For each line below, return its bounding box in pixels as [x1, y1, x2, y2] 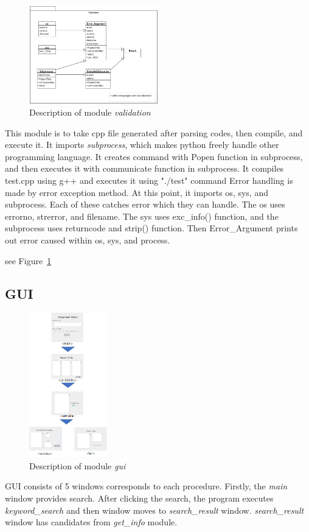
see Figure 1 [5, 254, 52, 267]
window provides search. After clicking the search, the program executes [5, 492, 274, 505]
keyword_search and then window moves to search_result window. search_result [5, 503, 304, 516]
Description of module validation [29, 106, 151, 119]
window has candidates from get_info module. [5, 516, 178, 528]
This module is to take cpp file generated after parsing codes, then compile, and [5, 126, 303, 139]
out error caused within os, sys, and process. [5, 234, 170, 247]
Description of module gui [29, 459, 126, 472]
